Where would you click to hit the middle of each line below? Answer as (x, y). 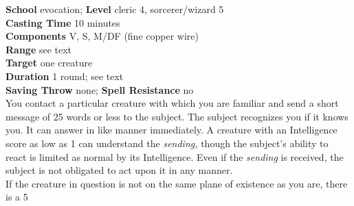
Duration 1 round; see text (65, 76)
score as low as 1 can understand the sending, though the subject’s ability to (167, 143)
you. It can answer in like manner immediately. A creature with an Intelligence (172, 130)
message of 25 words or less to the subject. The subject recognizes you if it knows (177, 116)
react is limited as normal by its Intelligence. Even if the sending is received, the (175, 156)
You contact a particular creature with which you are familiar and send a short (172, 103)
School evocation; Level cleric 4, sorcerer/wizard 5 (115, 9)
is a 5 (17, 197)
